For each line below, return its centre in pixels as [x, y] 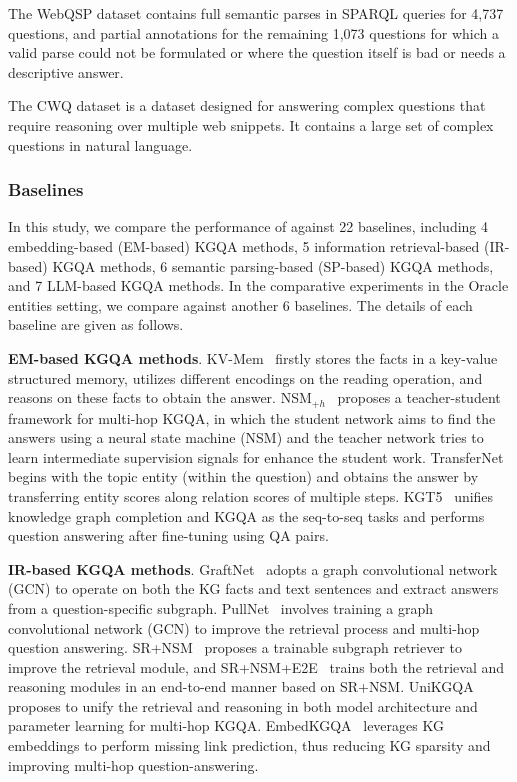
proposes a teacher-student [419, 397]
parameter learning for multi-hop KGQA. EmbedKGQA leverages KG [226, 725]
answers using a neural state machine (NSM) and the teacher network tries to [246, 437]
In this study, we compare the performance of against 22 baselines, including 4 [248, 226]
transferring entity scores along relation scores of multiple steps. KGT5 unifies [251, 495]
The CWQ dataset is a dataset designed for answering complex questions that [247, 105]
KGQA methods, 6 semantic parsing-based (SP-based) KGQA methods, [273, 265]
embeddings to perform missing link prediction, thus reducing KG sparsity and [249, 745]
